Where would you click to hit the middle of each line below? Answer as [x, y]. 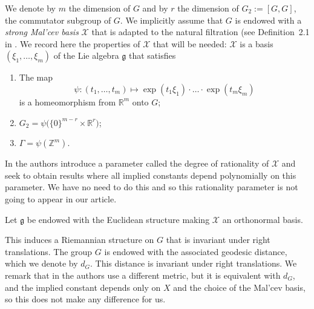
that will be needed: [190, 43]
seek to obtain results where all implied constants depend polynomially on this [151, 175]
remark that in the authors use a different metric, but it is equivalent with [143, 275]
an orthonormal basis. [263, 219]
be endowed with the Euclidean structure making [118, 219]
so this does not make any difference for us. [85, 299]
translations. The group [49, 251]
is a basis [257, 43]
